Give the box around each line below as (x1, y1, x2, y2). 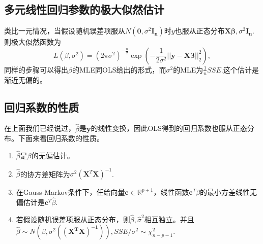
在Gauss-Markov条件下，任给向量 (16, 187, 125, 197)
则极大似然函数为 (4, 37, 61, 47)
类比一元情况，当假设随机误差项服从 (4, 25, 125, 36)
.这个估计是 (221, 64, 259, 75)
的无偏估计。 (31, 150, 74, 161)
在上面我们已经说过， (4, 123, 75, 133)
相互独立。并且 (144, 214, 194, 224)
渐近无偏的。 (4, 74, 47, 85)
